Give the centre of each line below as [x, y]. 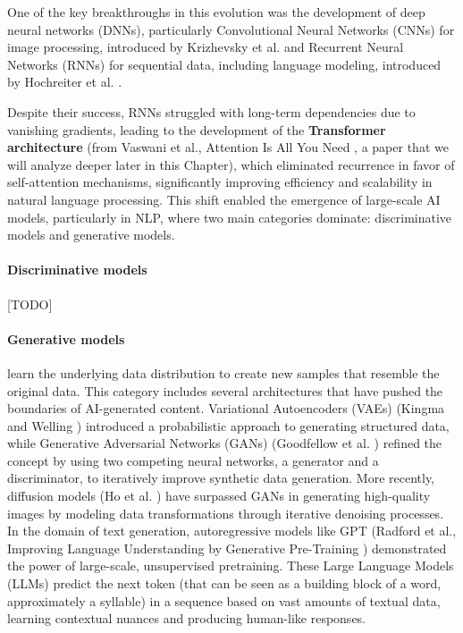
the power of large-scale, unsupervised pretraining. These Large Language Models [231, 565]
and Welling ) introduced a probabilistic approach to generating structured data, [228, 425]
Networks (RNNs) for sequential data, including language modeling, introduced [224, 64]
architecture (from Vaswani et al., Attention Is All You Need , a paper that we [228, 147]
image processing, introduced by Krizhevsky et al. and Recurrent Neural [206, 47]
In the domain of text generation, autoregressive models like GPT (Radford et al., [232, 531]
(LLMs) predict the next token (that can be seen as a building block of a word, [224, 583]
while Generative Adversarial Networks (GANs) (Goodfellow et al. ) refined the [225, 443]
